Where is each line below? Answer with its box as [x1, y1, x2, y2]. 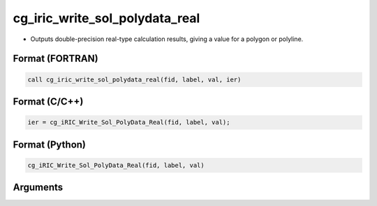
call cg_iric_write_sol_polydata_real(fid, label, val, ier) [27, 75, 242, 84]
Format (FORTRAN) [13, 53, 98, 65]
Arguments [13, 182, 64, 193]
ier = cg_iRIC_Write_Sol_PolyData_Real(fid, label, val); [27, 118, 230, 127]
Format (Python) [13, 138, 87, 150]
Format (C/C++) [13, 95, 84, 107]
